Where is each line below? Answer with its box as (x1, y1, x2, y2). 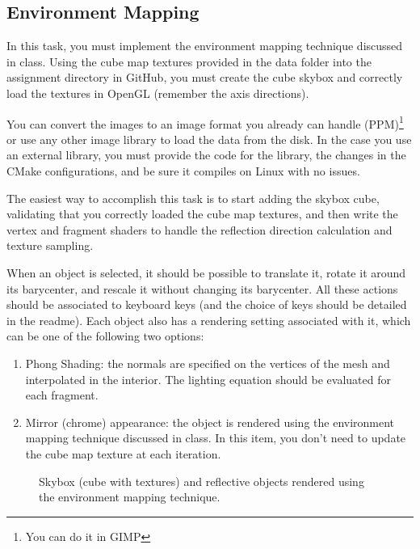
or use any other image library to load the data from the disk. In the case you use (6, 130, 412, 147)
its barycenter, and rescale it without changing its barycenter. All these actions (6, 280, 398, 297)
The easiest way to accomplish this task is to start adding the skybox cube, (6, 189, 380, 206)
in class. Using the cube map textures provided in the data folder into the (6, 53, 372, 70)
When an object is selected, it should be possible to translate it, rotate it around (6, 264, 406, 281)
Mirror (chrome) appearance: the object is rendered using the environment (25, 413, 395, 430)
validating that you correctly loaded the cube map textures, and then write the (6, 205, 398, 222)
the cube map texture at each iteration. (25, 445, 221, 462)
